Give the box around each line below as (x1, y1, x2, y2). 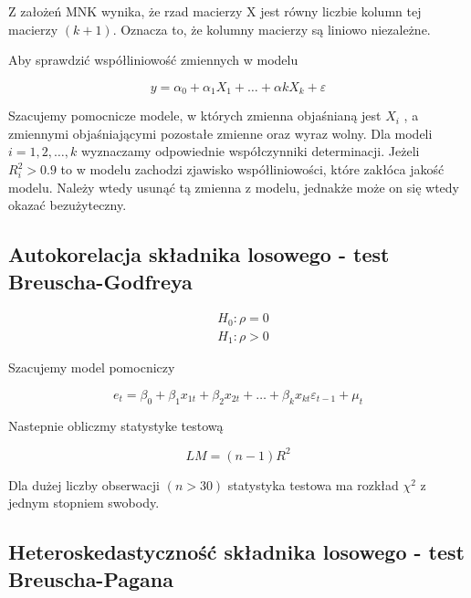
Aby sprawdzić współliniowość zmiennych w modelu (8, 50, 298, 69)
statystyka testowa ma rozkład (227, 475, 399, 494)
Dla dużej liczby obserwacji (8, 475, 160, 494)
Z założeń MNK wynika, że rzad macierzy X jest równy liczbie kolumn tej (8, 2, 422, 20)
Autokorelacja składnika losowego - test (8, 240, 390, 268)
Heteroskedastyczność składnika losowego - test (8, 538, 465, 566)
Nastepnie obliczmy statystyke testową (8, 415, 224, 435)
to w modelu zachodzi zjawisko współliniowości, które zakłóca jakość (60, 160, 445, 179)
